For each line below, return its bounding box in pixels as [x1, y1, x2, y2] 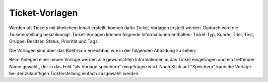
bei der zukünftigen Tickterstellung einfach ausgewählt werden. [9, 70, 140, 76]
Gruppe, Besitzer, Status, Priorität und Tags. [9, 39, 99, 44]
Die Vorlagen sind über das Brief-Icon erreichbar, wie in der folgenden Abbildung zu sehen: [9, 47, 196, 53]
